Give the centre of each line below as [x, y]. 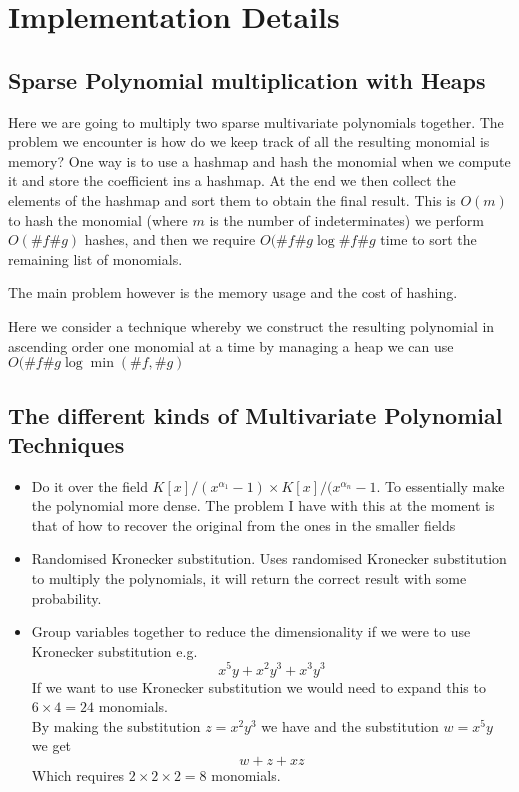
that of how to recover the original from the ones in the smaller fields [243, 524]
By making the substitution [116, 725]
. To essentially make [440, 485]
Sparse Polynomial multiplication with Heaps [247, 79]
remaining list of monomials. [95, 258]
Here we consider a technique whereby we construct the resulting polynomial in [251, 325]
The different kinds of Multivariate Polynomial [255, 414]
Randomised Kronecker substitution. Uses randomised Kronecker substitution [269, 558]
